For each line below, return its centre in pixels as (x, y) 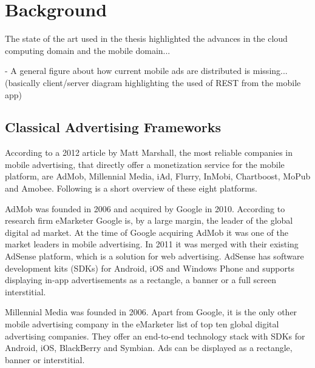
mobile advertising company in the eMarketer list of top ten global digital (142, 324)
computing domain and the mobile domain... (88, 50)
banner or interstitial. (45, 359)
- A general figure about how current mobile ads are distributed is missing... (146, 71)
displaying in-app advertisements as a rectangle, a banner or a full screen (141, 280)
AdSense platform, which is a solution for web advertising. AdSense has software (154, 256)
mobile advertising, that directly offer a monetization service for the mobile (145, 164)
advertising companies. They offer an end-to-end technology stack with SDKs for (155, 336)
